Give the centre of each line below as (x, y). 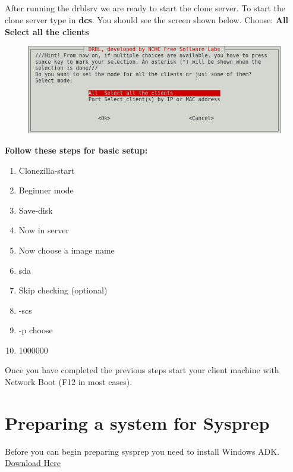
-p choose (36, 330)
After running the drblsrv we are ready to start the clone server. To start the (145, 8)
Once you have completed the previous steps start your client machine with (142, 370)
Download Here (33, 463)
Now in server (44, 230)
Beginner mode (46, 190)
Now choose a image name (67, 250)
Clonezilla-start (47, 170)
